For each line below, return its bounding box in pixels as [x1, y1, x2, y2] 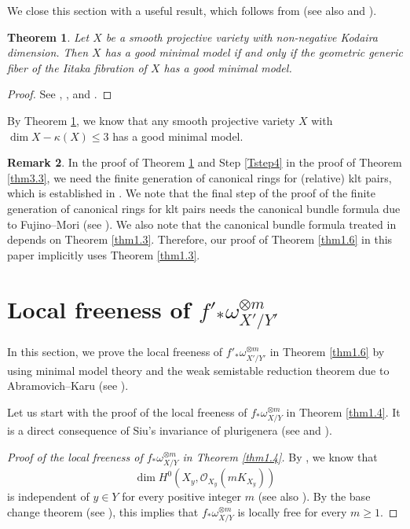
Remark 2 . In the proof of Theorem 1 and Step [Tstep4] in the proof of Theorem [7, 154, 402, 171]
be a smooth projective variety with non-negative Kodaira [105, 28, 378, 45]
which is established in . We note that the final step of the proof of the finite [7, 185, 375, 201]
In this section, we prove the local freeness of [7, 343, 223, 360]
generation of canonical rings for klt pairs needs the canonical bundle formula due [7, 200, 401, 216]
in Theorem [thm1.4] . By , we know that [182, 448, 378, 465]
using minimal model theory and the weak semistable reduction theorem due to [7, 362, 390, 378]
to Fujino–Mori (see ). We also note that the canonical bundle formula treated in [7, 215, 397, 232]
